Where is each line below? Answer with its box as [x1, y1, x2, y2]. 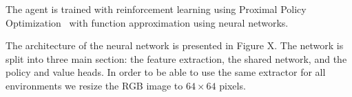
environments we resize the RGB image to [6, 78, 183, 92]
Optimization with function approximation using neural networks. [6, 15, 289, 29]
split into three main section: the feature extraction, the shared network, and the [6, 51, 347, 66]
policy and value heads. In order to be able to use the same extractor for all [6, 65, 326, 79]
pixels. [219, 78, 246, 92]
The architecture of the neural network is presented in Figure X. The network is [6, 38, 344, 53]
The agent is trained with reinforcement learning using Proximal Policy [6, 2, 307, 16]
